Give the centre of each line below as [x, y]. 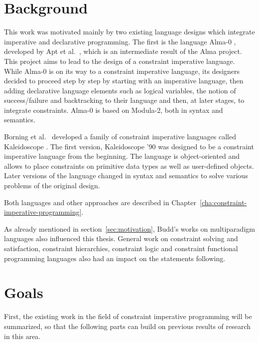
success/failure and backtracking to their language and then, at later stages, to [124, 100]
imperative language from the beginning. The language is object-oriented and [122, 156]
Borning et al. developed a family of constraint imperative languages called [120, 137]
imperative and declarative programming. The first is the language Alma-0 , [120, 41]
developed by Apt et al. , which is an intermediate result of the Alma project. [123, 51]
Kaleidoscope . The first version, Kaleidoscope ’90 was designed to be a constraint [129, 146]
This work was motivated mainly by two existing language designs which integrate [129, 32]
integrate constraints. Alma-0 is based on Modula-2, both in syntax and [114, 110]
